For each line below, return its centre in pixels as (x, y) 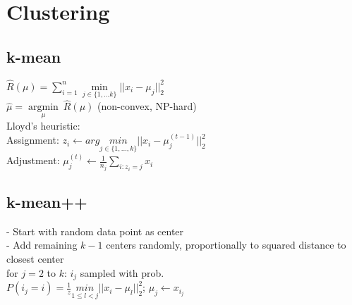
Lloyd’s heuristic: (43, 126)
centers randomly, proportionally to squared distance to (226, 245)
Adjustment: (33, 160)
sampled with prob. (122, 272)
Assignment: (33, 140)
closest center (35, 259)
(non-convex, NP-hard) (147, 106)
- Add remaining (42, 245)
